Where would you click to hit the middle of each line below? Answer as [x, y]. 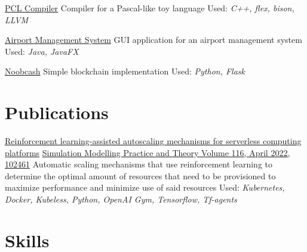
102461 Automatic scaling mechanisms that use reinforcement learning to [139, 164]
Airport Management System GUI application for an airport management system [153, 40]
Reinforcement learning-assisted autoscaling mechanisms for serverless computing [153, 141]
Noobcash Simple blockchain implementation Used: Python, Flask [125, 71]
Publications [57, 112]
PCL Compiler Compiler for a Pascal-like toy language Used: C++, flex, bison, [150, 8]
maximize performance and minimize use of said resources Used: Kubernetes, [145, 187]
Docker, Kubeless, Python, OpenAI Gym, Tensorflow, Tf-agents [121, 199]
